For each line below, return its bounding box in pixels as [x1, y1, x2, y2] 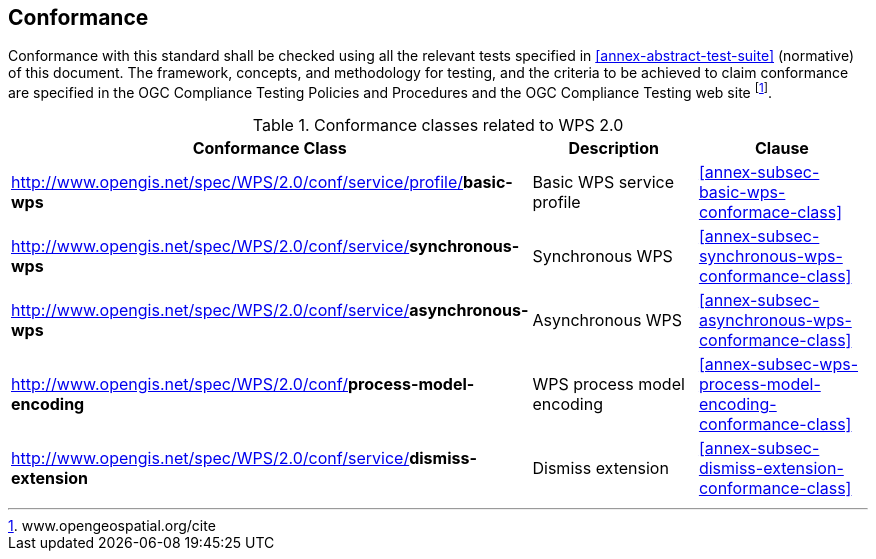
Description [568, 138, 659, 159]
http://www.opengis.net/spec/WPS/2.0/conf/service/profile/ [11, 172, 464, 193]
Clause [754, 138, 809, 159]
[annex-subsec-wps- [698, 354, 859, 375]
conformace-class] [698, 202, 842, 223]
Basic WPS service [532, 172, 675, 193]
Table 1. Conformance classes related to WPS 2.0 [252, 115, 624, 136]
